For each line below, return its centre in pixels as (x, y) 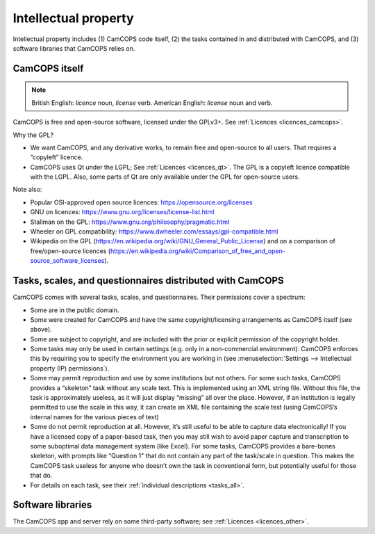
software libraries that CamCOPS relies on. (74, 48)
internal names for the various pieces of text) (94, 416)
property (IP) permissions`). (70, 368)
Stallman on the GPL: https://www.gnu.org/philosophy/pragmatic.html (130, 222)
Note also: (27, 189)
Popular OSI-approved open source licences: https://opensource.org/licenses (141, 202)
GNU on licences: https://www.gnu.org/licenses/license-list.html (122, 212)
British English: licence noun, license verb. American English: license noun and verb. (152, 103)
